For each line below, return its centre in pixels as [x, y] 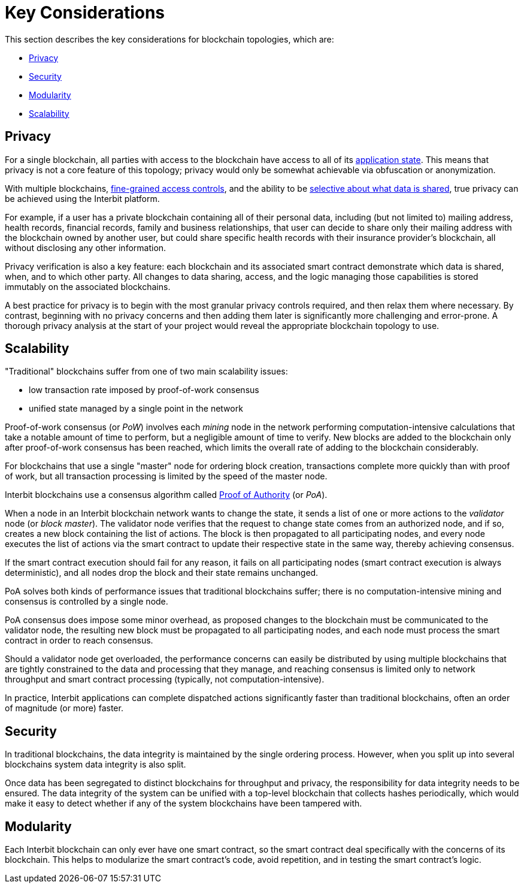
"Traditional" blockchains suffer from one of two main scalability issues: [146, 371]
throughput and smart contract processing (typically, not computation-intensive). [165, 679]
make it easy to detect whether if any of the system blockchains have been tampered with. [184, 804]
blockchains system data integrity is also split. [96, 765]
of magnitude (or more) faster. [64, 708]
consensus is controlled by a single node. [87, 602]
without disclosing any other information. [86, 247]
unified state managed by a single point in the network [136, 409]
